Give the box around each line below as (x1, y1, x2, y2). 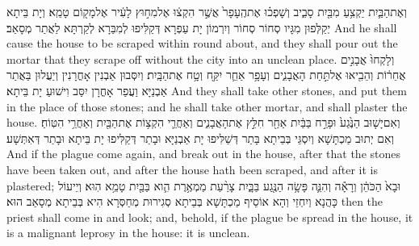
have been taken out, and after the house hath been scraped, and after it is (6, 161, 379, 177)
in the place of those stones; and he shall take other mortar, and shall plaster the (6, 98, 408, 115)
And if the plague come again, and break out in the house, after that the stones (6, 145, 400, 162)
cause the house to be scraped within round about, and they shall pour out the (6, 35, 398, 52)
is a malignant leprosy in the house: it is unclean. (6, 224, 250, 241)
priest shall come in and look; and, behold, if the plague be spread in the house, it (6, 208, 413, 225)
